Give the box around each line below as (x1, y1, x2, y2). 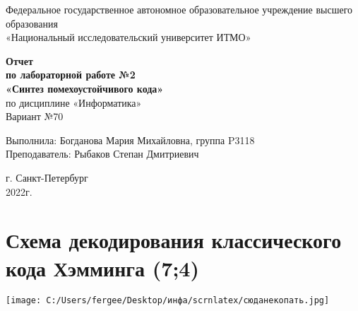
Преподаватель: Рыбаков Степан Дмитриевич (6, 146, 199, 161)
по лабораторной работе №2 (6, 67, 136, 82)
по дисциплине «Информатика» (6, 95, 142, 110)
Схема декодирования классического (6, 225, 342, 254)
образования (6, 16, 58, 30)
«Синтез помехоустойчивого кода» (6, 81, 164, 95)
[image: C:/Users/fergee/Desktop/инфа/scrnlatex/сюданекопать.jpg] (6, 295, 330, 306)
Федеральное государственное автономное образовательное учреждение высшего (6, 2, 353, 16)
